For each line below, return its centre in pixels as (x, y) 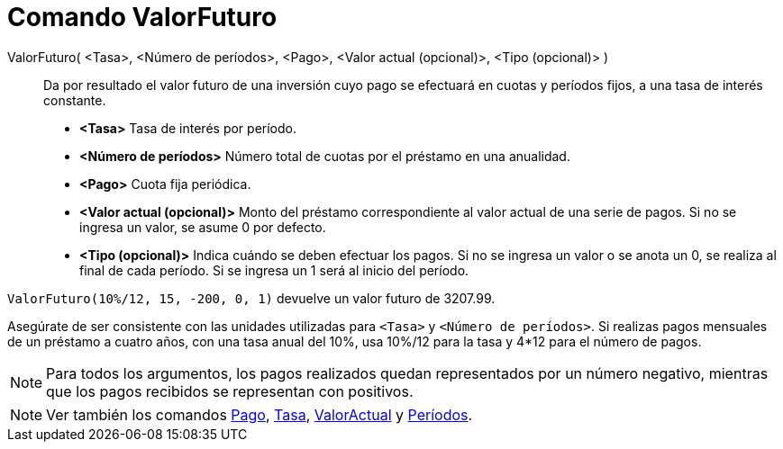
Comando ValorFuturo (142, 17)
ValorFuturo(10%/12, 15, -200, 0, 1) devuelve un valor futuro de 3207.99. (251, 298)
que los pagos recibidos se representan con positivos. (230, 391)
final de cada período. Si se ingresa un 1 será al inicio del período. (274, 270)
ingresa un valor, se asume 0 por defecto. (203, 227)
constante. (75, 100)
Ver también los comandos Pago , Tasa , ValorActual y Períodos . (259, 414)
